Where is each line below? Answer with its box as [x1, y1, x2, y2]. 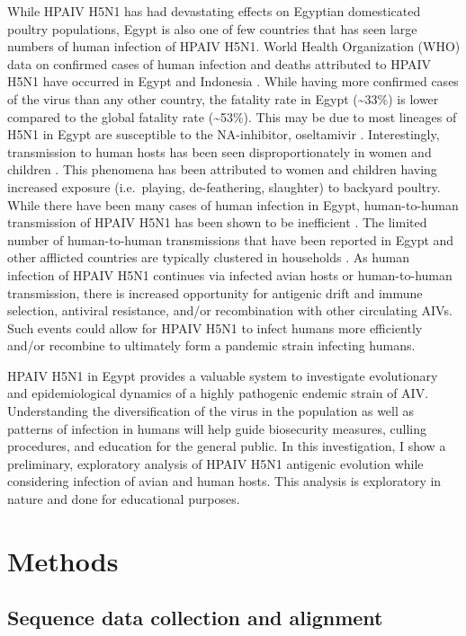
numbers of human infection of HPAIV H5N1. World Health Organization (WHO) [7, 37, 461, 56]
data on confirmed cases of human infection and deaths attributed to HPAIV [7, 54, 432, 73]
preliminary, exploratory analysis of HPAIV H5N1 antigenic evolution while [7, 454, 424, 473]
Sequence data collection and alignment [7, 604, 383, 632]
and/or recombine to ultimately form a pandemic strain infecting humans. [7, 336, 416, 355]
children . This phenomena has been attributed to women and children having [7, 160, 437, 179]
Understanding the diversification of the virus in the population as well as [7, 402, 415, 420]
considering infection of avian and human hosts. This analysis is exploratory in [7, 472, 442, 490]
